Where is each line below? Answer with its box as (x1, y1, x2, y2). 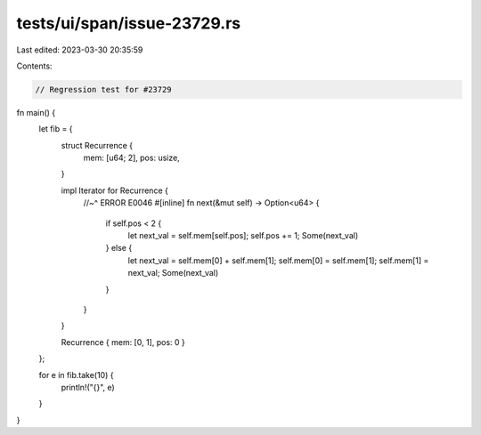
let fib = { (38, 124, 73, 134)
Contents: (16, 60, 53, 71)
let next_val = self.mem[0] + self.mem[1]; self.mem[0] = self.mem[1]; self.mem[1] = (127, 254, 429, 266)
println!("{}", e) (61, 382, 115, 392)
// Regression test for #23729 (35, 85, 173, 94)
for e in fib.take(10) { (38, 369, 114, 380)
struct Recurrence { (61, 140, 134, 150)
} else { (105, 243, 133, 254)
